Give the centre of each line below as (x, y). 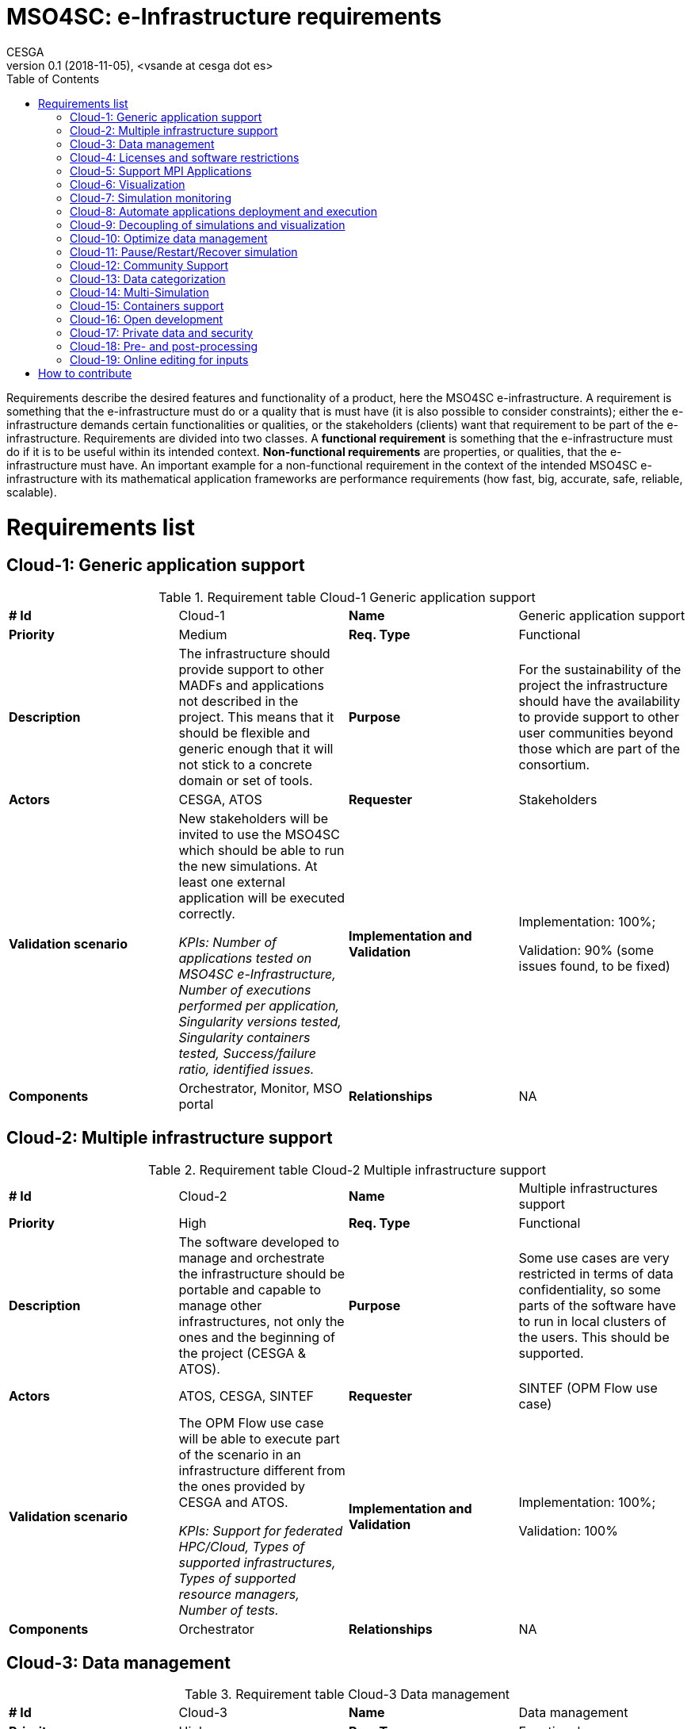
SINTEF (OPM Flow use (588, 1388)
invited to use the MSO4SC (259, 834)
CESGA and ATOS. (233, 1502)
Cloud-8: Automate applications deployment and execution (223, 211)
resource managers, (239, 1594)
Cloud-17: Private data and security (162, 332)
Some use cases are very (594, 1257)
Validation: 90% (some (586, 950)
